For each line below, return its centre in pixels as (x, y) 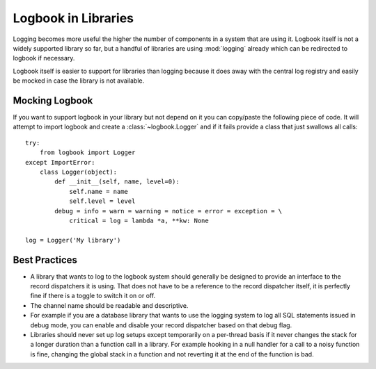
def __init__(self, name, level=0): (117, 182)
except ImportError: (60, 162)
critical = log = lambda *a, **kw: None (139, 220)
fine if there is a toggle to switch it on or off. (93, 296)
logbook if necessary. (44, 58)
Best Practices (45, 260)
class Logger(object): (78, 172)
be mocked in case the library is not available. (79, 81)
